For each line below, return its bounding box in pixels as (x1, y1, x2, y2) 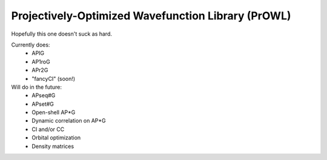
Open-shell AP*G (31, 109, 76, 116)
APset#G (31, 100, 54, 107)
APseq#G (31, 92, 56, 99)
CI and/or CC (31, 126, 65, 133)
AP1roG (31, 58, 51, 65)
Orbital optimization (31, 134, 81, 141)
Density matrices (31, 142, 74, 150)
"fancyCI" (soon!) (31, 75, 76, 82)
